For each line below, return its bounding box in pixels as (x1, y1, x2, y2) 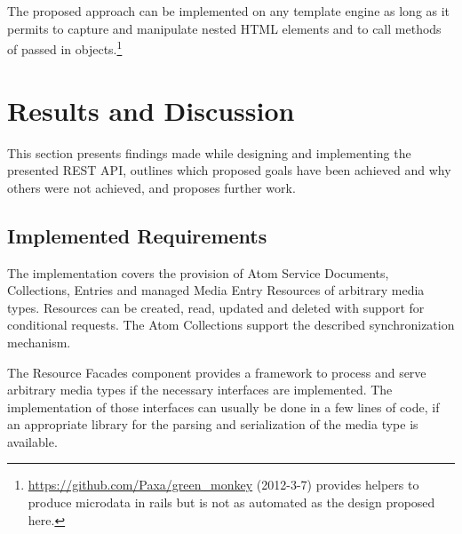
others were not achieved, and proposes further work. (7, 178, 296, 196)
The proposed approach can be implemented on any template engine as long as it (7, 2, 450, 20)
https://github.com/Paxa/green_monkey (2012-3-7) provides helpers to (28, 475, 419, 494)
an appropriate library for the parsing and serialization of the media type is (7, 415, 418, 434)
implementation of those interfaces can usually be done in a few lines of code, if (7, 397, 440, 416)
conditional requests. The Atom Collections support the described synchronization (7, 315, 455, 334)
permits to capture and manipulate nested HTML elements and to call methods (7, 19, 442, 37)
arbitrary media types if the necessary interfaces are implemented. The (7, 380, 393, 399)
